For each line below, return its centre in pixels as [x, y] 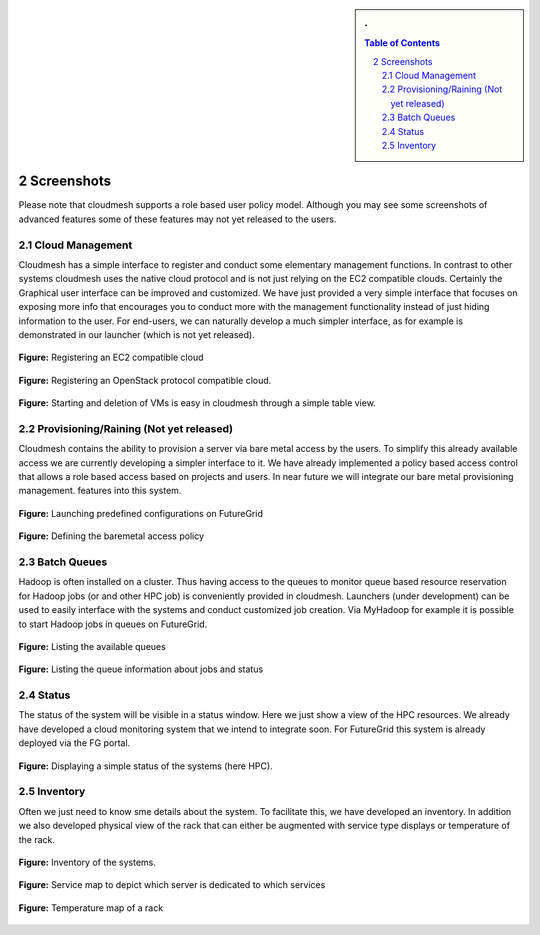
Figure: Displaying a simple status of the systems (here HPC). [146, 766]
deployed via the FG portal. [74, 743]
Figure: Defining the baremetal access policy [111, 536]
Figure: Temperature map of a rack [91, 907]
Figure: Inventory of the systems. [87, 862]
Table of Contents [402, 43]
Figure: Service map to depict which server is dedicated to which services [172, 885]
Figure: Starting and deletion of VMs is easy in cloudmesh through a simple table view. [197, 403]
